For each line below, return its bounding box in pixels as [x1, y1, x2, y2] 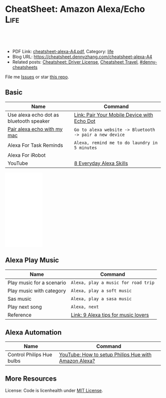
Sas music [7, 295, 32, 302]
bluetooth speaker [7, 118, 50, 125]
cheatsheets [12, 64, 38, 70]
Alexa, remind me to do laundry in [74, 140, 158, 145]
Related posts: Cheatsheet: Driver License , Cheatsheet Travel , [12, 59, 139, 65]
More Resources [5, 374, 57, 383]
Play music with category [7, 287, 66, 294]
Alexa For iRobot [7, 151, 46, 158]
